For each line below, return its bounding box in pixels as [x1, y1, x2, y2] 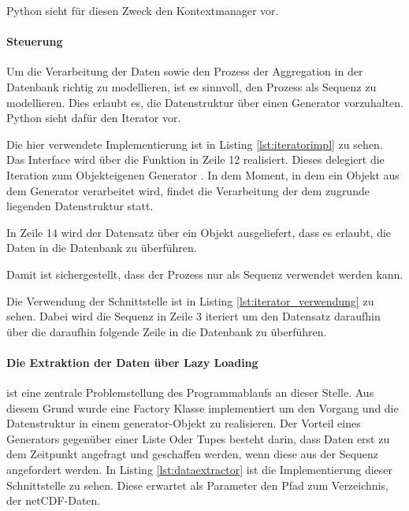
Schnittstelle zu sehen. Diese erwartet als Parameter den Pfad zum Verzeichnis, [6, 476, 389, 493]
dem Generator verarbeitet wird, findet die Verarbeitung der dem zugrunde [6, 182, 370, 198]
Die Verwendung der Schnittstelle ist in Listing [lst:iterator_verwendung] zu [6, 292, 374, 309]
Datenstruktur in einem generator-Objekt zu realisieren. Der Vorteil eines [6, 415, 361, 431]
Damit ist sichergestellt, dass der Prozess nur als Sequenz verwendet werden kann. [6, 265, 403, 282]
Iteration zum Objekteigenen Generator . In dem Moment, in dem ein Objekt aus [6, 166, 400, 183]
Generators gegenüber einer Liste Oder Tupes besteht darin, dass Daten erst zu [6, 430, 390, 446]
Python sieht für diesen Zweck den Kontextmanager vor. [6, 2, 279, 18]
